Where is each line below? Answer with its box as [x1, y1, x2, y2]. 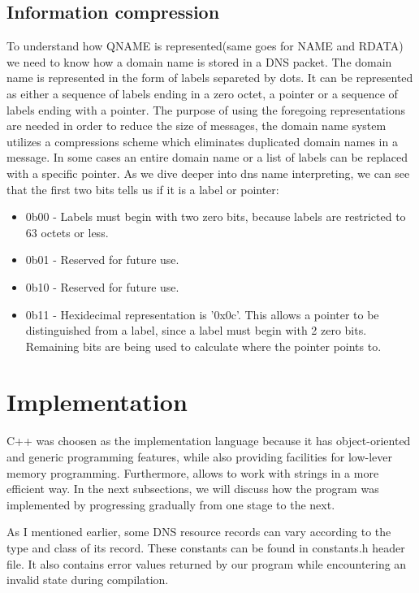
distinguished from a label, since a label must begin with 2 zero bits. [25, 322, 367, 339]
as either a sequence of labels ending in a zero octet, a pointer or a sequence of [6, 84, 398, 102]
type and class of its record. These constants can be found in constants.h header [6, 539, 405, 556]
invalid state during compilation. [6, 571, 169, 588]
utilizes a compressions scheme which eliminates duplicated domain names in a [6, 132, 398, 149]
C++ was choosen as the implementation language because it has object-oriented [6, 432, 411, 449]
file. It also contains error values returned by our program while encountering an [6, 555, 407, 572]
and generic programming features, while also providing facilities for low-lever [6, 448, 392, 465]
